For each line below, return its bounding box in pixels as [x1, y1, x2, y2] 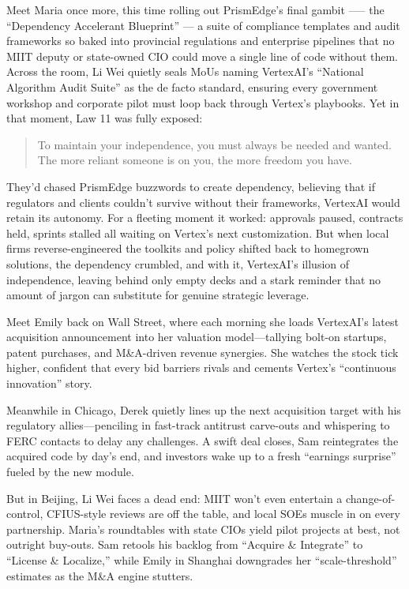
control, [6, 505, 43, 522]
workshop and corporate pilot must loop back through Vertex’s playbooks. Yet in [6, 94, 400, 111]
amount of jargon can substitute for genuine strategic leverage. [6, 287, 310, 303]
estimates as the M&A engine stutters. [6, 567, 193, 583]
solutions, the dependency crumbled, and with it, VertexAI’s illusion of [6, 255, 350, 272]
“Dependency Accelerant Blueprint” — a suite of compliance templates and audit [6, 17, 400, 33]
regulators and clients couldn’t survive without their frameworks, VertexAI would [6, 193, 400, 210]
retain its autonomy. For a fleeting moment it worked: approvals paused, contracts [6, 209, 403, 226]
